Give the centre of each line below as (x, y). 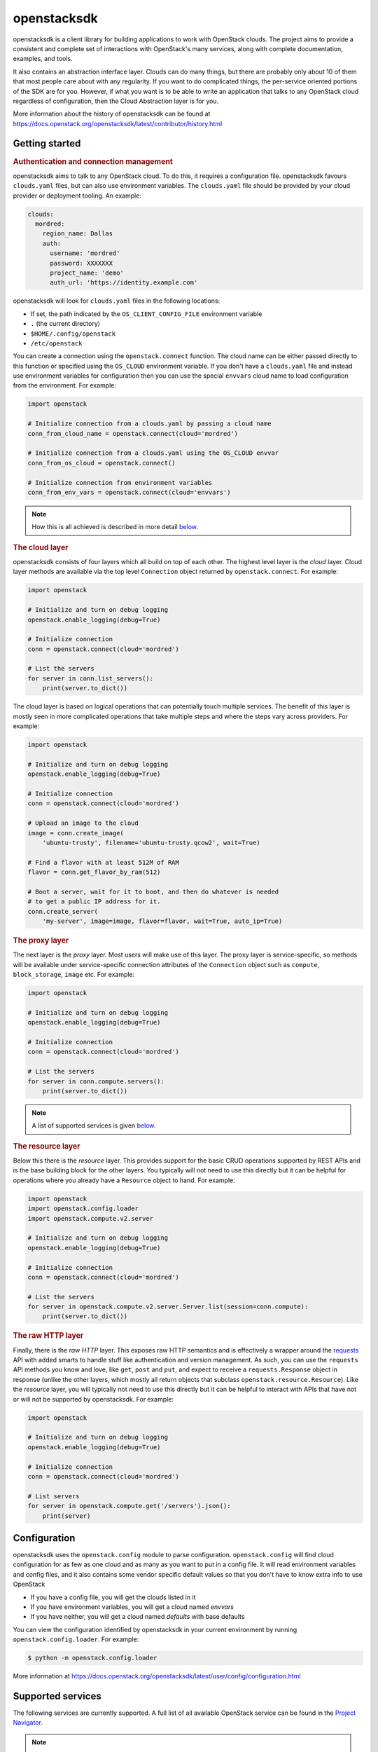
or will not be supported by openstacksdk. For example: (93, 1399)
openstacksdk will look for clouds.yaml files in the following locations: (117, 301)
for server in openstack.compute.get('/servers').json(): (129, 1506)
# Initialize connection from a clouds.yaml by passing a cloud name (149, 424)
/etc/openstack (57, 343)
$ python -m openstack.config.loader (92, 1658)
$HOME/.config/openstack (73, 334)
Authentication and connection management (93, 161)
